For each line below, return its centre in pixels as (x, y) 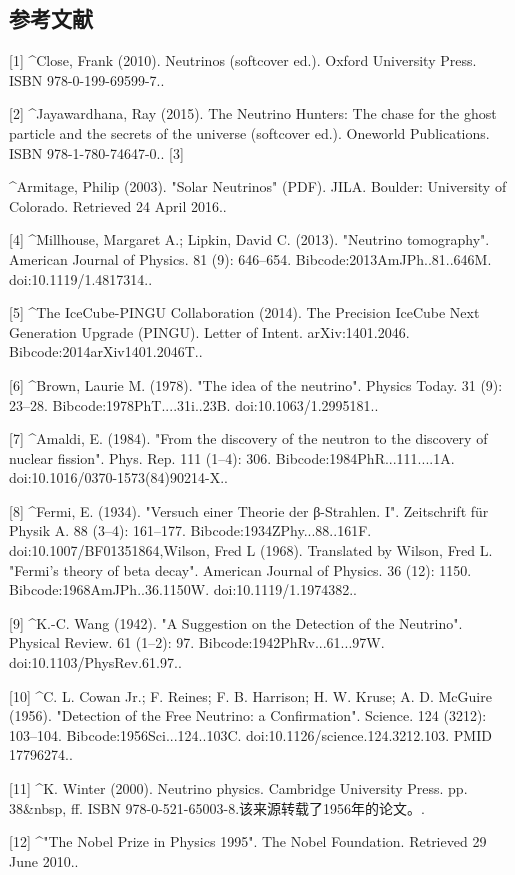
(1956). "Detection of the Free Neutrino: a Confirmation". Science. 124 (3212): (248, 715)
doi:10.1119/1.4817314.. (81, 278)
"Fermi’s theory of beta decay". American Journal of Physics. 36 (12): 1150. (240, 569)
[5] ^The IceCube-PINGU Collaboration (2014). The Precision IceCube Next (244, 312)
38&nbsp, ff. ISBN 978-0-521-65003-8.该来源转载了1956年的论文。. (217, 807)
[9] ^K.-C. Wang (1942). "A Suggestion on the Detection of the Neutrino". (236, 622)
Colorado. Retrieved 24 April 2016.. (118, 205)
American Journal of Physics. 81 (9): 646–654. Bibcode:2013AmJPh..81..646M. (250, 258)
